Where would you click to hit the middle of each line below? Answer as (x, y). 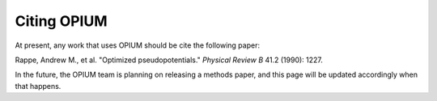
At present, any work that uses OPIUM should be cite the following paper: (138, 45)
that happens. (38, 86)
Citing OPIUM (62, 21)
